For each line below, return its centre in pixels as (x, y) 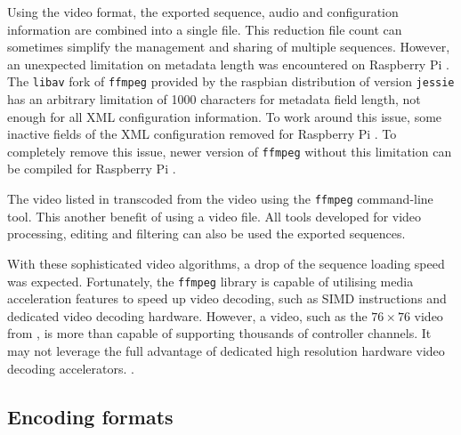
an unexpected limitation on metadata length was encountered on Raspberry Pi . (228, 64)
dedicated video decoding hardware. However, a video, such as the (187, 315)
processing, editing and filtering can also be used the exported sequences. (206, 234)
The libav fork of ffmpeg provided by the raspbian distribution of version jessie (231, 81)
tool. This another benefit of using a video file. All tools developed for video (214, 216)
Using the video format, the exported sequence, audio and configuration (203, 12)
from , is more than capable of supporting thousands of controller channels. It (219, 333)
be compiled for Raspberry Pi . (92, 169)
